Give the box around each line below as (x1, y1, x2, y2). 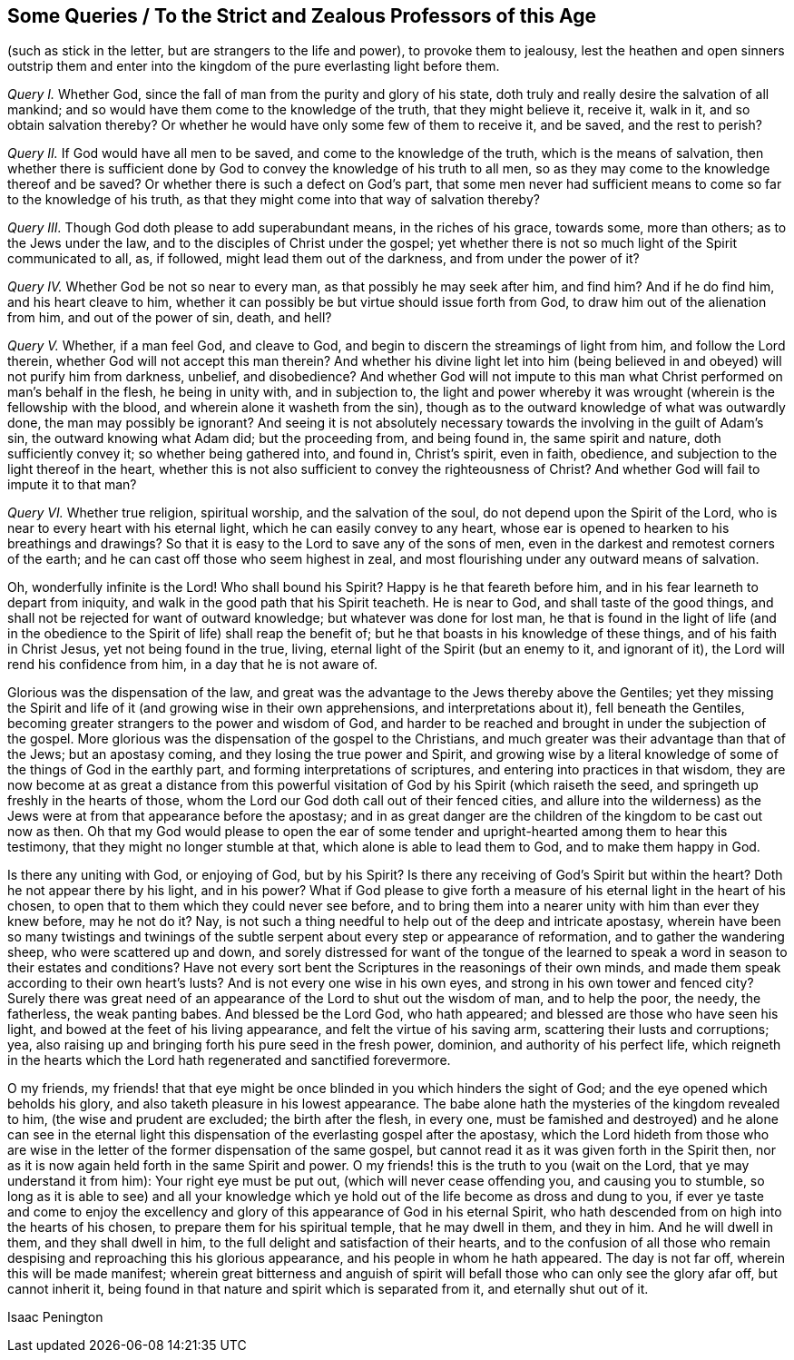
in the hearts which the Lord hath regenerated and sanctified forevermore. (7, 1052, 451, 1069)
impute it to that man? (7, 477, 137, 493)
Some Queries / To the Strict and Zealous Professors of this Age (7, 5, 596, 27)
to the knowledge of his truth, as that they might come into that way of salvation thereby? (7, 192, 540, 208)
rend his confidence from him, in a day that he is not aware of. (7, 656, 378, 673)
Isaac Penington (7, 1309, 103, 1326)
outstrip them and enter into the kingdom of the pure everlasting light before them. (7, 58, 500, 74)
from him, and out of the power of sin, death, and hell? (7, 310, 332, 326)
